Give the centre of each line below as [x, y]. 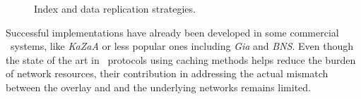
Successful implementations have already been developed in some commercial [172, 32]
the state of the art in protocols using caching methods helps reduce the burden [181, 59]
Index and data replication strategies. [115, 8]
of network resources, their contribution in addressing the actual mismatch [167, 73]
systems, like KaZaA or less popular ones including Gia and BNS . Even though [182, 46]
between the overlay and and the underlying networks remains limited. [158, 87]
